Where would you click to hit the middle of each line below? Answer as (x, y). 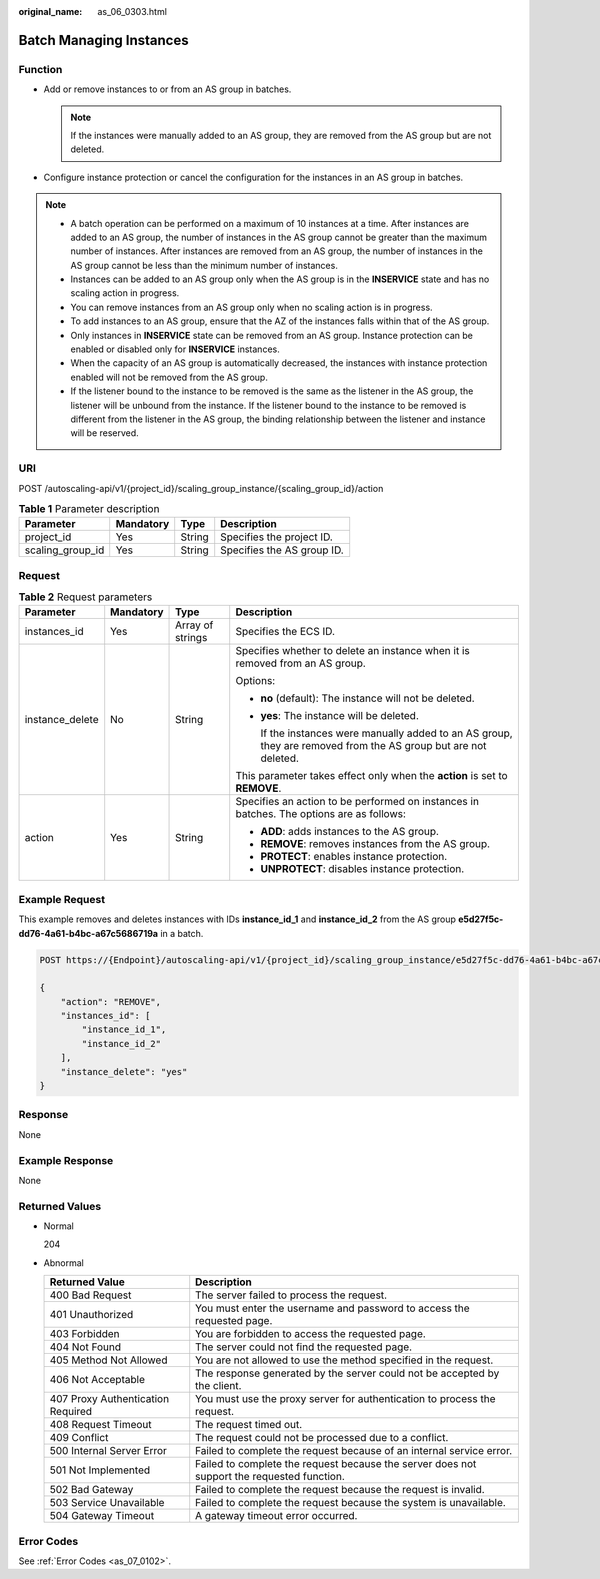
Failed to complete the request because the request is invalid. (340, 1490)
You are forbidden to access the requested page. (311, 1334)
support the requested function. (270, 1477)
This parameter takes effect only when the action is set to (372, 776)
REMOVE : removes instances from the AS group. (375, 844)
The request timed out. (249, 1425)
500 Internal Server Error (108, 1451)
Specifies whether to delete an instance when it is (352, 651)
